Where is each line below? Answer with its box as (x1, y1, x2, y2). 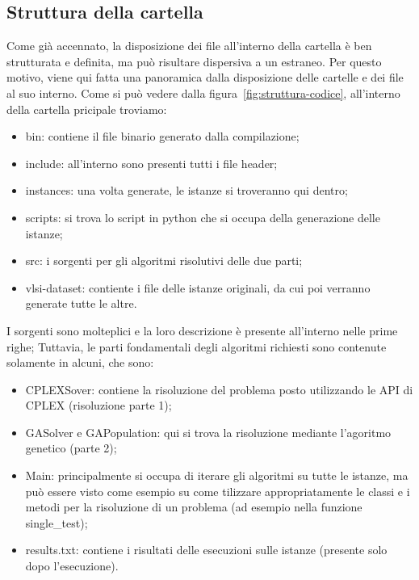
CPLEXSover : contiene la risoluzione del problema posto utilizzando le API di (25, 380, 413, 397)
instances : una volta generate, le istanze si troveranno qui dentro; (25, 182, 348, 199)
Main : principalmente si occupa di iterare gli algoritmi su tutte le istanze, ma (25, 467, 409, 484)
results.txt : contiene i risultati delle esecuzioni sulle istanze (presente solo (25, 541, 388, 558)
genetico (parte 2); (25, 439, 117, 456)
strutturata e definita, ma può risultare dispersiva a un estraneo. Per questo (6, 53, 382, 69)
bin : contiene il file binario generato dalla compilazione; (25, 128, 300, 145)
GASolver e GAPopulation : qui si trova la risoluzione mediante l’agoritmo (25, 423, 392, 440)
